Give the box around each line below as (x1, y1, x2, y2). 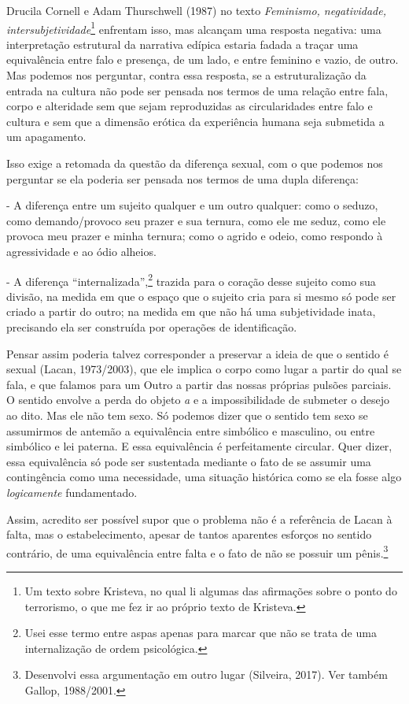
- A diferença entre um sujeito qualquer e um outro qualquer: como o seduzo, (6, 197, 378, 213)
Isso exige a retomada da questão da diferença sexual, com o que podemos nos (6, 155, 383, 171)
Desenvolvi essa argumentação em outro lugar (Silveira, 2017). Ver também (24, 666, 388, 683)
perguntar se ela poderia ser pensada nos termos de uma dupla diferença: (6, 170, 359, 187)
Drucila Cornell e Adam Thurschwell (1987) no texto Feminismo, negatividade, (6, 2, 386, 18)
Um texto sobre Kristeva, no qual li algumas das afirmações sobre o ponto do (24, 582, 397, 598)
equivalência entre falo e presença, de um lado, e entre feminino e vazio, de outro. (6, 51, 399, 68)
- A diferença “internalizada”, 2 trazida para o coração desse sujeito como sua (6, 270, 376, 289)
